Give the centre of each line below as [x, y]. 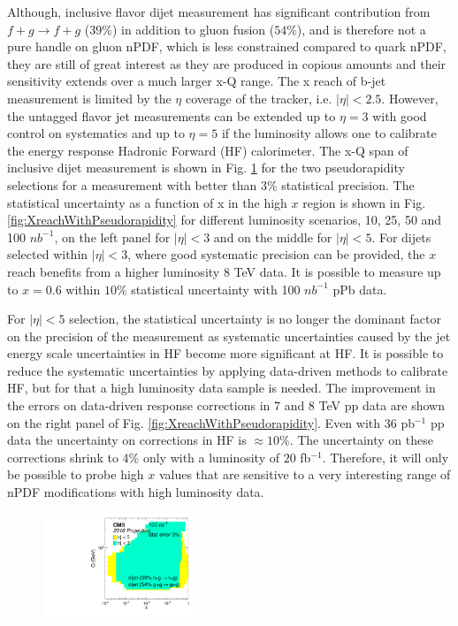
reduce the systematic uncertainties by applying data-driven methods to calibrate [228, 370]
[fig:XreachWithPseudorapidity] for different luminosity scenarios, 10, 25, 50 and [225, 220]
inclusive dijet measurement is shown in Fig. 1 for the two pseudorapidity [206, 168]
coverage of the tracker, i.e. [259, 98]
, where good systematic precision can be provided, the [276, 254]
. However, [410, 98]
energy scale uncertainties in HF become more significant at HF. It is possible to [225, 353]
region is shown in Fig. [364, 202]
